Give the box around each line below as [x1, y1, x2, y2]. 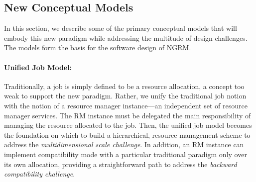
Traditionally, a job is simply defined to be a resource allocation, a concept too [4, 81, 245, 91]
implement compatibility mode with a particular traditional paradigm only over [4, 149, 247, 159]
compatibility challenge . [4, 169, 75, 179]
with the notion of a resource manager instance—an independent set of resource [4, 100, 248, 110]
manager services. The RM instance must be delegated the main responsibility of [4, 110, 251, 120]
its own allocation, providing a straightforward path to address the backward [4, 159, 237, 169]
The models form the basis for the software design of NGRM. [4, 42, 191, 53]
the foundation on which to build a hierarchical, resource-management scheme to [4, 129, 251, 140]
